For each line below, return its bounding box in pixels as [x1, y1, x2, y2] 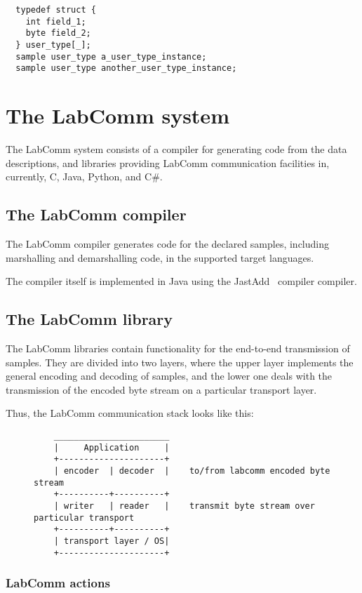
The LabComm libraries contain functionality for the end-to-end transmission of [6, 341, 350, 356]
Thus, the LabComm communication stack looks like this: [6, 406, 254, 420]
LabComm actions [6, 574, 110, 592]
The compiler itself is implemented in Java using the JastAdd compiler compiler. [6, 274, 357, 288]
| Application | [53, 442, 170, 453]
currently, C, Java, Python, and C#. [6, 169, 163, 184]
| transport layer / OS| [53, 535, 170, 546]
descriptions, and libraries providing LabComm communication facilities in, [6, 155, 330, 170]
